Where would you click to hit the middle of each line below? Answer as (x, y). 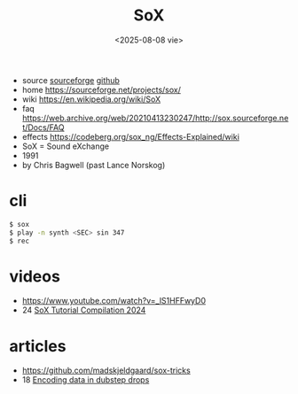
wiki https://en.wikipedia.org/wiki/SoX (91, 99)
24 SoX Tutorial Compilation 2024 (84, 310)
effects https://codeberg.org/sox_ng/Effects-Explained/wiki (130, 136)
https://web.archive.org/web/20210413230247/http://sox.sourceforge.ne (155, 118)
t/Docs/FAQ (43, 127)
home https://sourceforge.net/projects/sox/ (102, 89)
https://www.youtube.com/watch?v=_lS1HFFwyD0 (114, 301)
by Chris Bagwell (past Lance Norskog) (94, 165)
